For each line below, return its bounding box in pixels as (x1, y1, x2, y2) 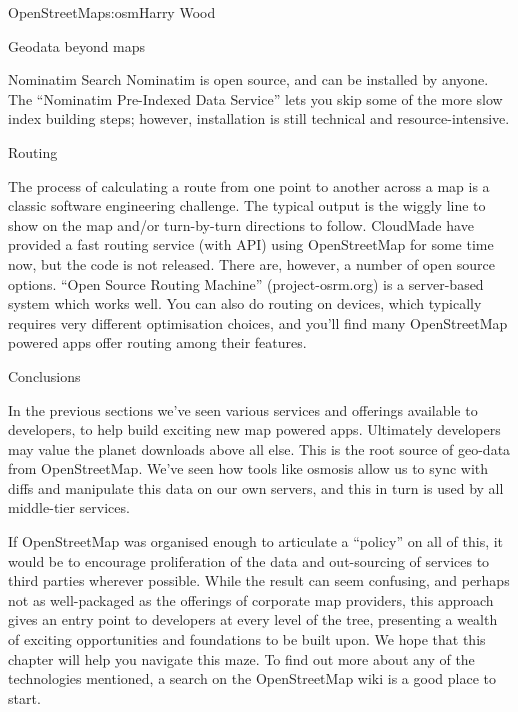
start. (8, 687, 41, 708)
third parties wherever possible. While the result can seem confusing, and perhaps (8, 570, 510, 591)
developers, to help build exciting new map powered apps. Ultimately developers (8, 419, 501, 440)
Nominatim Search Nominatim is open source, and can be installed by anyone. (8, 69, 489, 90)
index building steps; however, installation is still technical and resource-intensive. (8, 108, 510, 129)
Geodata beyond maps (8, 35, 146, 56)
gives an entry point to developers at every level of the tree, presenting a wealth (8, 609, 498, 630)
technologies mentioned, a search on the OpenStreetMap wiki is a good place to (8, 668, 496, 689)
